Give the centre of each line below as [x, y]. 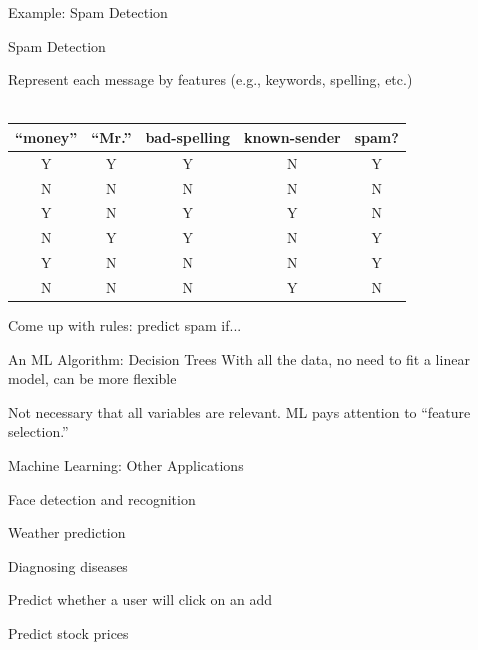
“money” [46, 136]
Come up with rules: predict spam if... [125, 325]
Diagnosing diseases [68, 565]
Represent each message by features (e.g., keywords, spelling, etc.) [210, 79]
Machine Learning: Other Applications [126, 465]
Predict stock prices [68, 632]
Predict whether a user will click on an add [140, 599]
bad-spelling [188, 136]
